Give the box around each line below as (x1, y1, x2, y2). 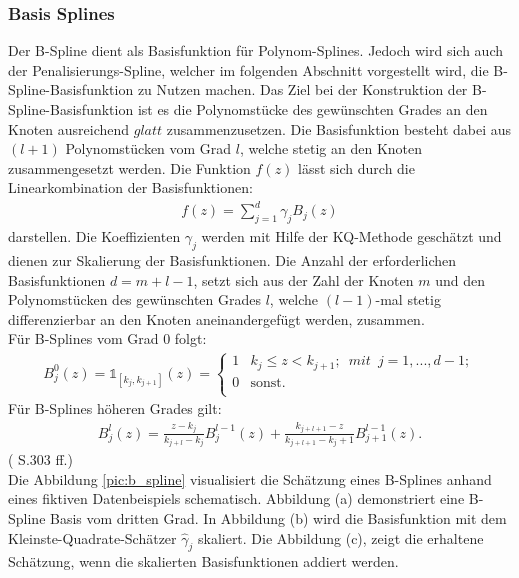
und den (435, 269, 485, 290)
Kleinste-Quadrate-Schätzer (8, 527, 177, 548)
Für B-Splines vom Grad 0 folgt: (8, 328, 207, 349)
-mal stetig (375, 289, 441, 310)
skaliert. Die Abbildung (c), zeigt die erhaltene (197, 527, 484, 548)
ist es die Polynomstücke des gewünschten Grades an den (137, 99, 488, 119)
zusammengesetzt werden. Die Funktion (8, 157, 251, 178)
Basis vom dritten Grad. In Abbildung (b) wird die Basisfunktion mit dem (50, 507, 507, 528)
